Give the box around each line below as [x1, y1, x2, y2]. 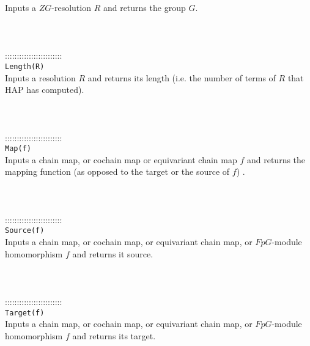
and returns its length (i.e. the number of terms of [87, 71, 276, 84]
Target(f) [5, 308, 45, 317]
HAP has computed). [5, 83, 84, 96]
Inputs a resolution [5, 71, 76, 84]
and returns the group [103, 1, 186, 13]
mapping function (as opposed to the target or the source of [5, 165, 230, 178]
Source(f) [5, 226, 45, 235]
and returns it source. [72, 247, 153, 260]
